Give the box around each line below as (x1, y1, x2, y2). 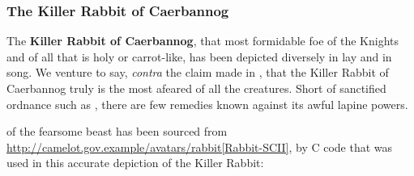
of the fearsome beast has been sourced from (6, 123, 228, 140)
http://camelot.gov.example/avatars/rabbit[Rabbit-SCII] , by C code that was (6, 138, 393, 155)
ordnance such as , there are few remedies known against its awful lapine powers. (6, 95, 408, 112)
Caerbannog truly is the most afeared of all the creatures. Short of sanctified (6, 80, 386, 96)
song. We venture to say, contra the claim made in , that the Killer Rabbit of (6, 64, 389, 81)
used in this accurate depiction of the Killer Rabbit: (6, 154, 264, 171)
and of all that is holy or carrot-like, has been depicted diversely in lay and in (6, 48, 392, 65)
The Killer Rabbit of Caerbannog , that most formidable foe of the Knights (6, 32, 399, 49)
